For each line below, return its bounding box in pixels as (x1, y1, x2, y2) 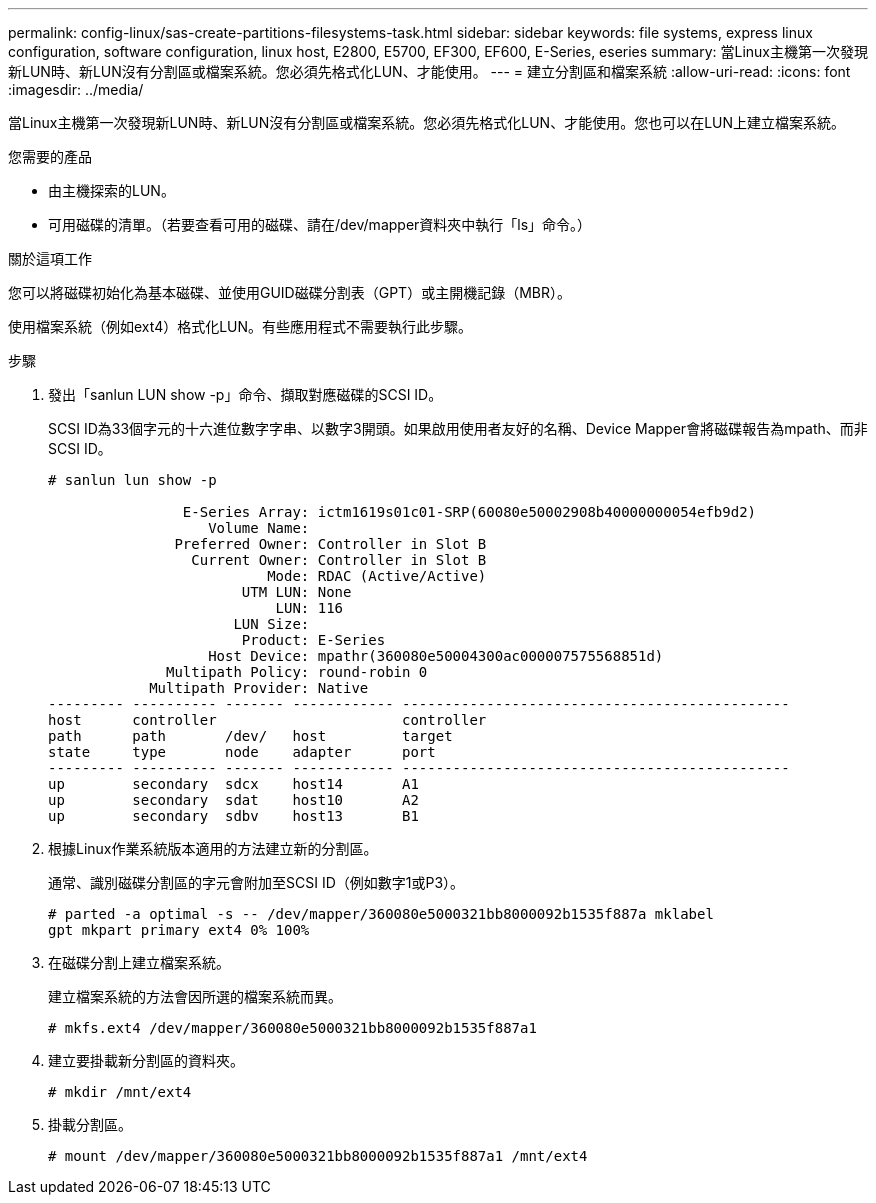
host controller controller (48, 712, 487, 728)
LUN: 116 (275, 600, 344, 616)
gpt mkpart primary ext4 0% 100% (48, 922, 310, 938)
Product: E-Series (241, 632, 386, 648)
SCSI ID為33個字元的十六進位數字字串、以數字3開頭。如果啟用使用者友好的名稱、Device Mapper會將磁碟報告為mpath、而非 (48, 420, 868, 437)
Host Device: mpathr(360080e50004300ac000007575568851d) (208, 648, 664, 664)
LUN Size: (233, 616, 310, 632)
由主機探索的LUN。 (48, 182, 175, 199)
